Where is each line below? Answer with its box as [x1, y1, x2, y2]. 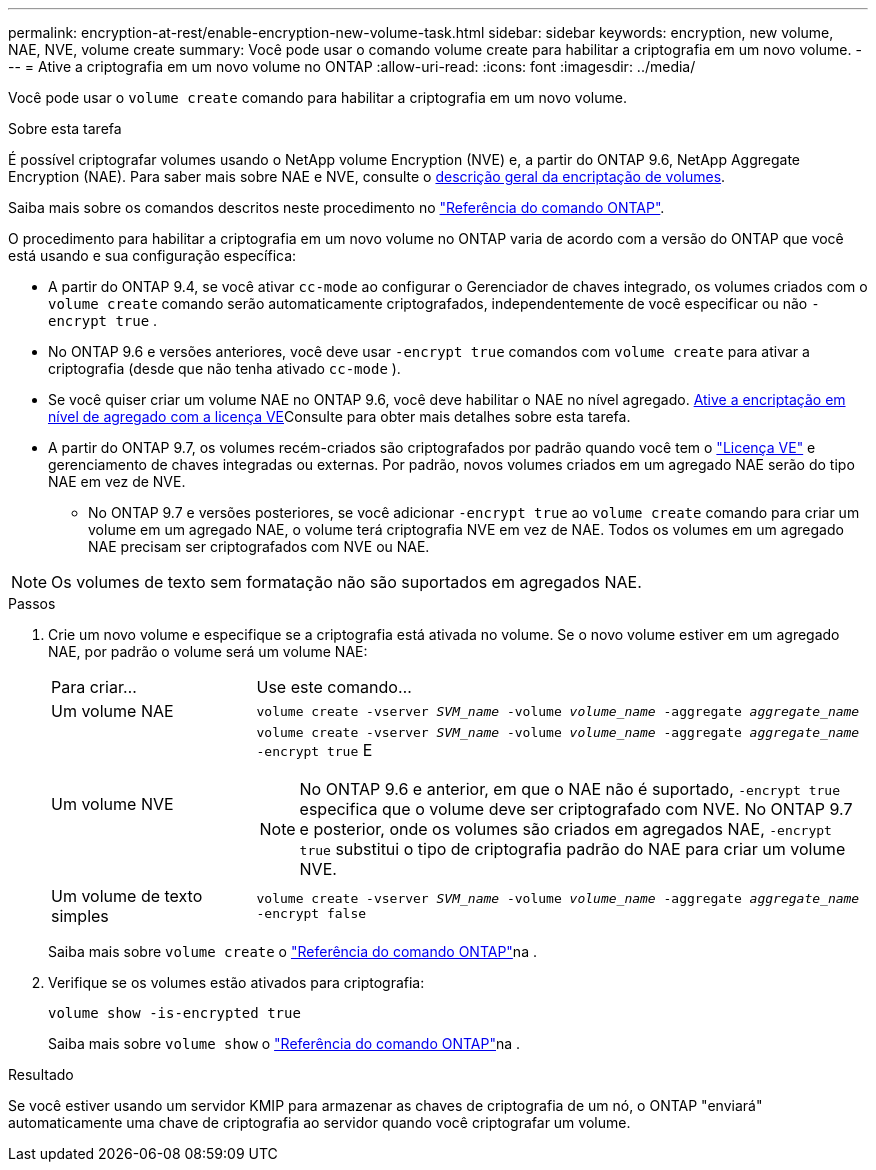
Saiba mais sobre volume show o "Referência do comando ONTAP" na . [48, 1035, 521, 1052]
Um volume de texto [51, 886, 203, 906]
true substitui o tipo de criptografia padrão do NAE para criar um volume [299, 839, 846, 859]
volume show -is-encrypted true [48, 1005, 301, 1021]
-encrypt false [256, 906, 367, 921]
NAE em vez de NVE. [48, 473, 186, 490]
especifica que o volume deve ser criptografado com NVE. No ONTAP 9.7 [299, 799, 853, 819]
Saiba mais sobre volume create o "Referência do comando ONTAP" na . [48, 943, 537, 960]
